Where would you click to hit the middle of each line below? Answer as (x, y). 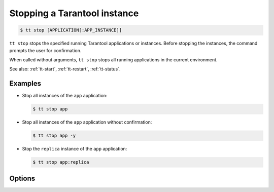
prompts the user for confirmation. (45, 50)
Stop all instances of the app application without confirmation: (87, 122)
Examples (25, 84)
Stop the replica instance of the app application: (75, 149)
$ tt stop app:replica (61, 162)
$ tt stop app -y (54, 136)
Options (22, 178)
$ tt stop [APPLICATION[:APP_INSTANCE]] (71, 30)
